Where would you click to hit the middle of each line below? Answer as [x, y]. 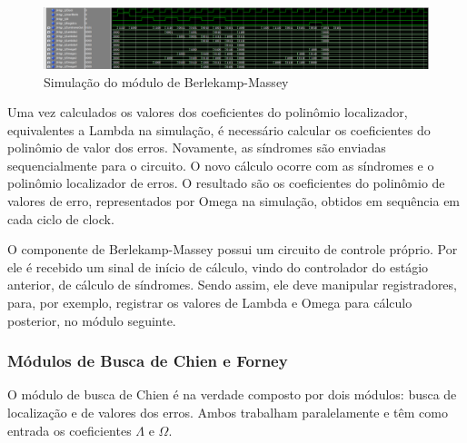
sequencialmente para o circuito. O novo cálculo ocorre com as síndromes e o [221, 165]
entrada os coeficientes [70, 430]
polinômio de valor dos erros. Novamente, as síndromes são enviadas [197, 148]
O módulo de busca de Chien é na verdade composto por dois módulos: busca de [232, 394]
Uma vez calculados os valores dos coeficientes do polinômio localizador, [208, 112]
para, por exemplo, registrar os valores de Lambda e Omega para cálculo [210, 303]
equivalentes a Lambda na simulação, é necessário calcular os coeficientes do [219, 129]
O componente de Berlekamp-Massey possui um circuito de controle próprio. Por [233, 249]
